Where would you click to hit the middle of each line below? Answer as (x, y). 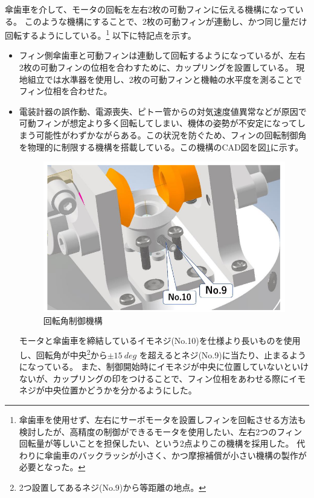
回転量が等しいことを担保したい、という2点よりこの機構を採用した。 (156, 443)
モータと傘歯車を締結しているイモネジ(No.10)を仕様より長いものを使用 (160, 341)
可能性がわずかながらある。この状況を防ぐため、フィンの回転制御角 (171, 135)
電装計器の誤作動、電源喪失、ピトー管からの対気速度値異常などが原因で (163, 111)
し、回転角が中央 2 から (63, 354)
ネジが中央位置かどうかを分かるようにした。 (108, 390)
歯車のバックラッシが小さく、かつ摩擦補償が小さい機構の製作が (180, 455)
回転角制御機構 (73, 320)
